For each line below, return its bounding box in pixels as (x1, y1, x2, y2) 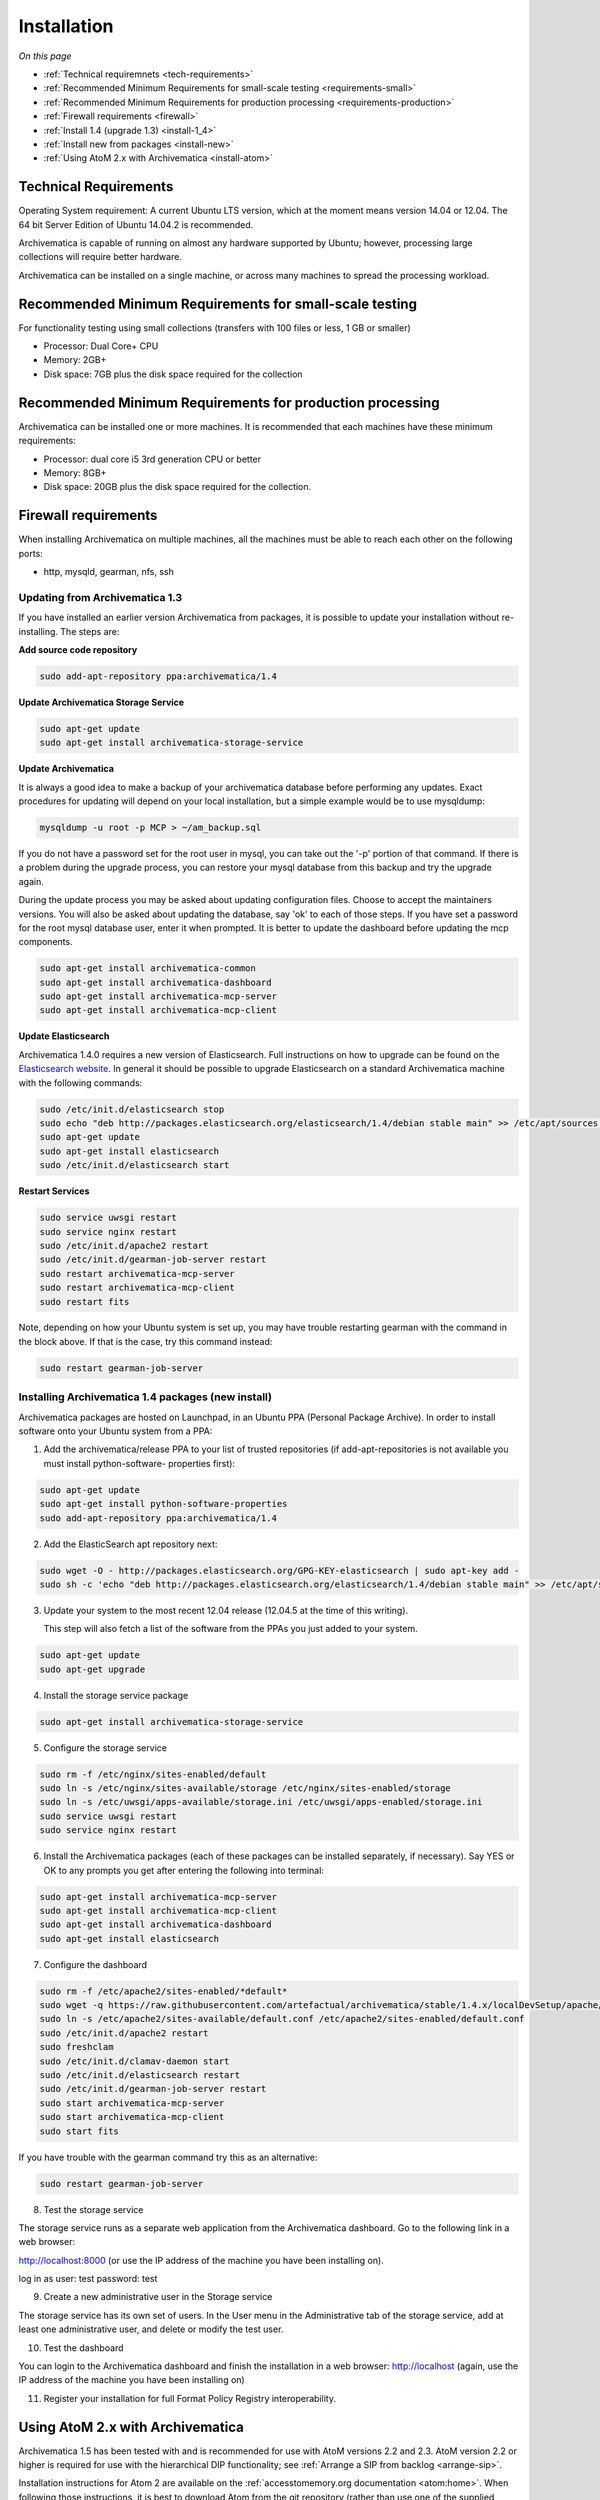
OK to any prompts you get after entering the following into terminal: (43, 1864, 325, 1876)
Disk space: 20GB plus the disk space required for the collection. (43, 481, 312, 493)
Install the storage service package (43, 1689, 189, 1701)
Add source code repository (18, 643, 138, 655)
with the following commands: (18, 1076, 143, 1089)
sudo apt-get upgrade (39, 1663, 146, 1675)
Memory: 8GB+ (43, 466, 107, 479)
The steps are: (60, 625, 120, 637)
